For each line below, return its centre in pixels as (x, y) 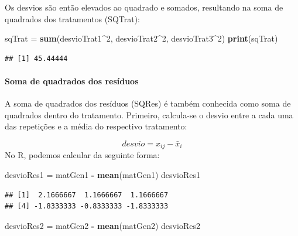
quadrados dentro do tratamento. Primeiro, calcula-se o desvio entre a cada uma (149, 114)
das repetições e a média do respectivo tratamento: (96, 126)
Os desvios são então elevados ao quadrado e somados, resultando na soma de (144, 7)
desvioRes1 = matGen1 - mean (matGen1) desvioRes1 (102, 175)
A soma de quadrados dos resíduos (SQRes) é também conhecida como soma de (148, 103)
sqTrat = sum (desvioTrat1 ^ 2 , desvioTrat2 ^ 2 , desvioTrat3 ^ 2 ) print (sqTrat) (141, 38)
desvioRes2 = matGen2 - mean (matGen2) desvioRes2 (102, 225)
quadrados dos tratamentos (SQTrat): (72, 18)
